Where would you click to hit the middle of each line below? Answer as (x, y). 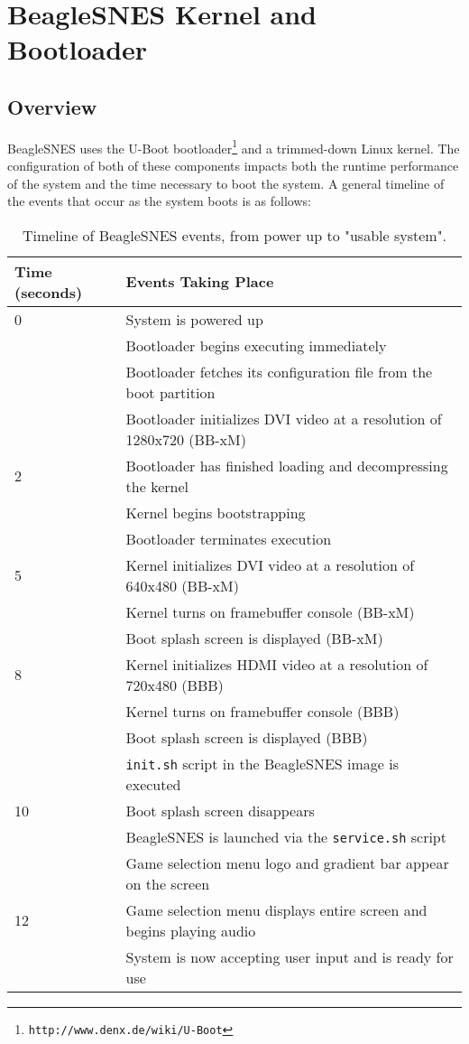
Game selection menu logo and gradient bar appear (287, 862)
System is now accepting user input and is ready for (290, 956)
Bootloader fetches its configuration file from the (279, 371)
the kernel (157, 486)
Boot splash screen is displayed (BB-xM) (254, 638)
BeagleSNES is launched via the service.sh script (286, 836)
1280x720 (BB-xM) (186, 439)
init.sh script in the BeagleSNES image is (262, 763)
